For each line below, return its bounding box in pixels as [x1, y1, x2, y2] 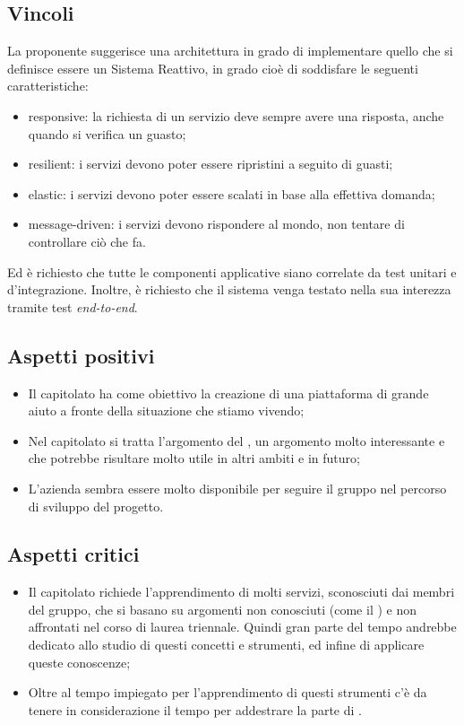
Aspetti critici [7, 540, 140, 568]
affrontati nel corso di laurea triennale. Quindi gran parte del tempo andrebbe [28, 617, 457, 636]
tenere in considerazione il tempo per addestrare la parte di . [28, 700, 362, 719]
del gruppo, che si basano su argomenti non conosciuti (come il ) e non [28, 599, 417, 618]
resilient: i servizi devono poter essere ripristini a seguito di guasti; [28, 154, 393, 173]
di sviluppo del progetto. [28, 496, 164, 515]
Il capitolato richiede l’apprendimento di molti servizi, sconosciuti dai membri [28, 582, 455, 601]
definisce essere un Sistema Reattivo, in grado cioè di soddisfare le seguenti [7, 58, 418, 77]
